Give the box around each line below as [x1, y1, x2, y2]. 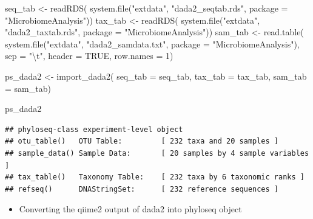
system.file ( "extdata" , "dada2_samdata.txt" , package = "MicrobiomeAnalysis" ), [5, 37, 300, 50]
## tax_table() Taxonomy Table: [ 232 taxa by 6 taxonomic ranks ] [5, 173, 305, 182]
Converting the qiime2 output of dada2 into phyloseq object [19, 203, 242, 215]
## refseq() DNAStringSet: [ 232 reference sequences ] [5, 184, 279, 193]
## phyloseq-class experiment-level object [5, 125, 183, 134]
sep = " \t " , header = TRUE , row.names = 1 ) [5, 49, 173, 62]
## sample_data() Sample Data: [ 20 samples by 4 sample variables [5, 148, 309, 158]
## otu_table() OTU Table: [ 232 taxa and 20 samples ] [5, 137, 279, 146]
